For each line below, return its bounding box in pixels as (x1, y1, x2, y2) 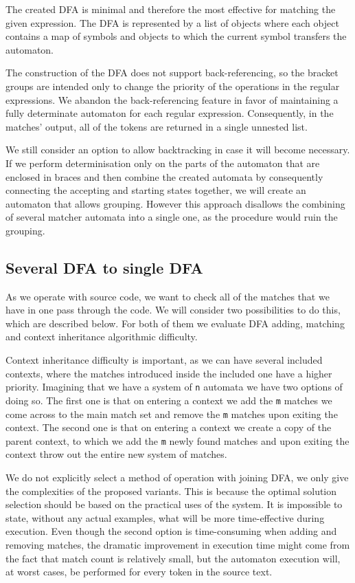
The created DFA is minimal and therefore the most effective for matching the (5, 2, 336, 16)
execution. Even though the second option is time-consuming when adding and (5, 524, 337, 538)
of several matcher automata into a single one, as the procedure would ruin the (5, 210, 338, 224)
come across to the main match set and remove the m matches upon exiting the (5, 406, 338, 421)
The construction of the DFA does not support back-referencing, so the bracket (5, 65, 339, 80)
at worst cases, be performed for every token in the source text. (5, 564, 273, 579)
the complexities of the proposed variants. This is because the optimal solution (5, 483, 337, 498)
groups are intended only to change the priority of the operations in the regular (5, 78, 340, 93)
